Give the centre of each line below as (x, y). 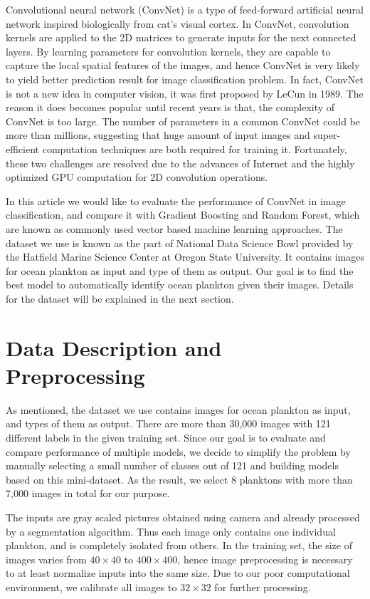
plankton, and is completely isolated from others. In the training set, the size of (179, 545)
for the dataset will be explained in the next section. (120, 298)
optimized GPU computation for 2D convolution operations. (137, 177)
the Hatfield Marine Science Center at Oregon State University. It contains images (185, 257)
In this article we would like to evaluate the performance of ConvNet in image (176, 200)
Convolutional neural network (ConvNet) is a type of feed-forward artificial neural (185, 9)
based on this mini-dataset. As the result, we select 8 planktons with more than (179, 479)
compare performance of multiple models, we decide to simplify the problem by (178, 451)
